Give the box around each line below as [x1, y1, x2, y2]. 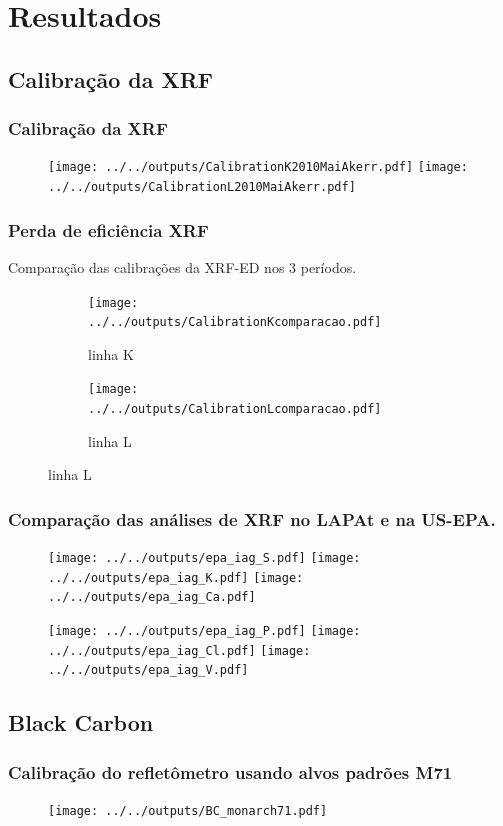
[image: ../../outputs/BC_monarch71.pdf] [48, 804, 328, 819]
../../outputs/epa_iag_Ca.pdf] [48, 590, 256, 605]
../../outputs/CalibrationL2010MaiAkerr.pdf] [48, 180, 356, 195]
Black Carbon [8, 707, 154, 738]
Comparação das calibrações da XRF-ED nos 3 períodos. [8, 256, 357, 277]
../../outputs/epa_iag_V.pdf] [48, 663, 249, 678]
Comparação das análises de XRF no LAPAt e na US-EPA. [8, 506, 496, 531]
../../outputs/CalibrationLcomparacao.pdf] [88, 402, 382, 417]
